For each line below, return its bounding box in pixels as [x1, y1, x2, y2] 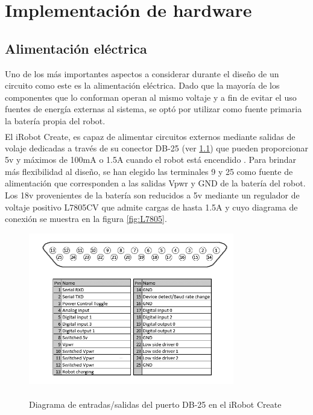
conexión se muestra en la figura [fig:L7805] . [5, 212, 167, 225]
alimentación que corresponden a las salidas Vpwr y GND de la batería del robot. [5, 177, 306, 189]
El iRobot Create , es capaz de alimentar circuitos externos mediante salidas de [5, 130, 296, 142]
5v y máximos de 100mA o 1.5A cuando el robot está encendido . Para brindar [5, 153, 297, 166]
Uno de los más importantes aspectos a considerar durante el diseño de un [5, 67, 279, 80]
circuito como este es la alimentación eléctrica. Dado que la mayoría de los [5, 79, 280, 92]
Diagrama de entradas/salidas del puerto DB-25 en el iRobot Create [29, 398, 282, 410]
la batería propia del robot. [5, 114, 106, 127]
